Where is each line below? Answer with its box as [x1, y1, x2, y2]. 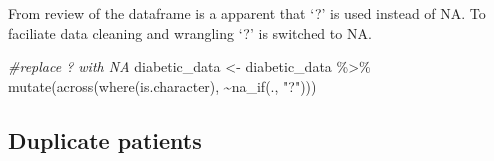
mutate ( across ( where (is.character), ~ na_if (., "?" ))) [8, 75, 317, 96]
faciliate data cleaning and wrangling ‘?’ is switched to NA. [8, 22, 372, 43]
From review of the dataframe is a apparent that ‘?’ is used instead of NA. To [8, 3, 486, 23]
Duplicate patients [8, 124, 202, 155]
